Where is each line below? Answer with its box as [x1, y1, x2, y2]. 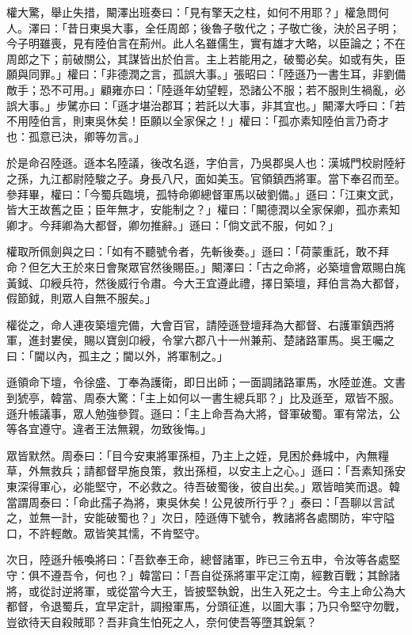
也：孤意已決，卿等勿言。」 [6, 127, 145, 144]
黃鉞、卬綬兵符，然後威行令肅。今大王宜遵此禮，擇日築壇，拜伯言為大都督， [6, 274, 406, 291]
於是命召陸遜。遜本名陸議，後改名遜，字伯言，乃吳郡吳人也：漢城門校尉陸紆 [6, 154, 406, 171]
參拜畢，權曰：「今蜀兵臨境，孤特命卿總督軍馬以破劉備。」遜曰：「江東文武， [6, 185, 400, 202]
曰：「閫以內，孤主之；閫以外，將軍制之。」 [6, 347, 228, 363]
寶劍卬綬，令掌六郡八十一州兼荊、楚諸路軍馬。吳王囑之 [105, 332, 395, 348]
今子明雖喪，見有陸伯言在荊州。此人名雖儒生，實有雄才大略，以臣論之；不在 [6, 35, 406, 51]
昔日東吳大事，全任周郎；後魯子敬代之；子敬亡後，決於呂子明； [67, 19, 400, 36]
